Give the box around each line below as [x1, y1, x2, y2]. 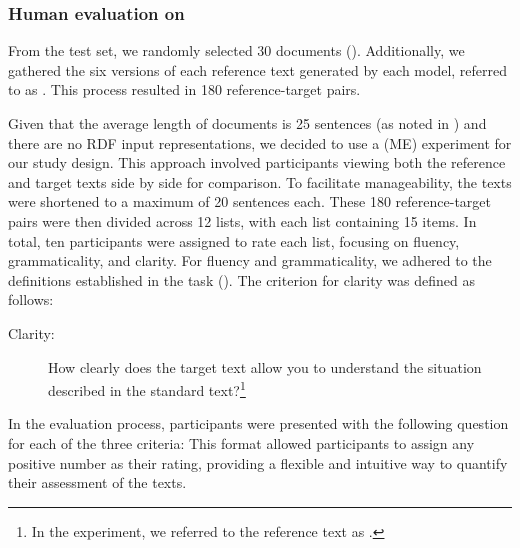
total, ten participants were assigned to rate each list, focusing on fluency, [8, 230, 460, 251]
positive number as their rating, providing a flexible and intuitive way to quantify [8, 452, 508, 473]
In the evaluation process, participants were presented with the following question [8, 413, 509, 434]
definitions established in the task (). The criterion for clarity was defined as [8, 269, 475, 290]
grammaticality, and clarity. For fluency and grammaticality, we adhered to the [8, 250, 492, 271]
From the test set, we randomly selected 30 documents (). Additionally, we [8, 40, 465, 61]
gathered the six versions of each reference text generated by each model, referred [8, 59, 508, 80]
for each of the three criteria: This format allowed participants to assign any [8, 432, 475, 453]
